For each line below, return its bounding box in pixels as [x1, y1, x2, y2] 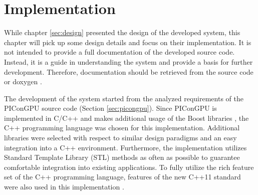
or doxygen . [4, 76, 42, 87]
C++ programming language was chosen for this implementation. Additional [4, 122, 240, 133]
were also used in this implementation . [4, 181, 124, 192]
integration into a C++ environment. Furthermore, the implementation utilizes [4, 142, 247, 152]
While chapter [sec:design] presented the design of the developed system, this [4, 27, 240, 38]
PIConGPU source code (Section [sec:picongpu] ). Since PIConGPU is [4, 103, 217, 113]
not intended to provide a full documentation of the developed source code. [4, 47, 235, 57]
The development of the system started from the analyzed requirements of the [4, 93, 243, 103]
